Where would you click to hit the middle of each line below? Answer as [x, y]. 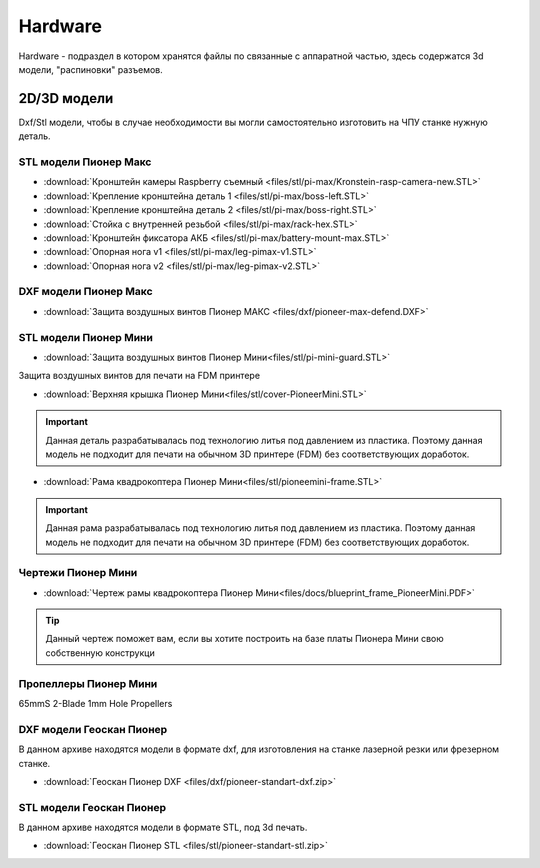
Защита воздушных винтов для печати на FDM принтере [139, 376]
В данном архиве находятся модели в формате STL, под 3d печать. [163, 827]
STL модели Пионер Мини [86, 337]
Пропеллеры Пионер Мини [88, 683]
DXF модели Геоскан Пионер [93, 729]
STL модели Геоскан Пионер [92, 807]
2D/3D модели [66, 98]
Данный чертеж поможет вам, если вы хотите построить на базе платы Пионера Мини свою [244, 639]
